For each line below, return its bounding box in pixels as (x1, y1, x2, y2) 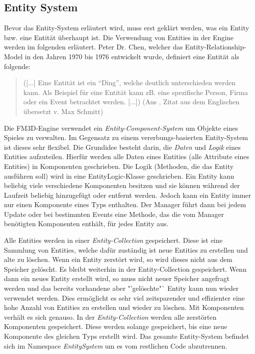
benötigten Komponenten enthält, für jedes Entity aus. (4, 218, 169, 229)
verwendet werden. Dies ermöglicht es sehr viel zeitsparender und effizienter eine (4, 292, 245, 303)
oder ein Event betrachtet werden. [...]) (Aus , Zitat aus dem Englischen (23, 96, 240, 107)
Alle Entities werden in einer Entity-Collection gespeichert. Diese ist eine (4, 235, 223, 245)
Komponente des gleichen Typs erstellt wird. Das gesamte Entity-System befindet (4, 331, 249, 341)
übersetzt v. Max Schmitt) (23, 106, 103, 116)
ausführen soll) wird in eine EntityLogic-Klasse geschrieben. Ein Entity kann (4, 170, 234, 181)
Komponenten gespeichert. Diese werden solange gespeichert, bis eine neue (4, 321, 228, 331)
